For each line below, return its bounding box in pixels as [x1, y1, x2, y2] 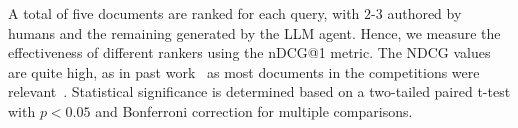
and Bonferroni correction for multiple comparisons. [95, 100, 413, 121]
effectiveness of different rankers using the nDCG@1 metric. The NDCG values [8, 42, 491, 63]
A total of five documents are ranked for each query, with [8, 3, 360, 23]
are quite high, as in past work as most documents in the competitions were [8, 61, 480, 82]
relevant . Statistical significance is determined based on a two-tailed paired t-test [8, 81, 511, 102]
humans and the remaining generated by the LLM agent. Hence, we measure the [8, 22, 501, 43]
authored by [387, 3, 462, 23]
